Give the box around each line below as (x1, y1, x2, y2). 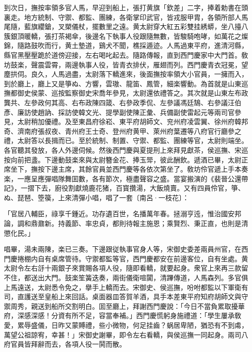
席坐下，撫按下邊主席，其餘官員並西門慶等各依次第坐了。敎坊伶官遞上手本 (4, 164, 241, 174)
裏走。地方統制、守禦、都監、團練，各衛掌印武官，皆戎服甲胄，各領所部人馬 (4, 12, 248, 22)
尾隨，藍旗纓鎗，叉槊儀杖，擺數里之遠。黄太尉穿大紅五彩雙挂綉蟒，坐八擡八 (4, 21, 248, 32)
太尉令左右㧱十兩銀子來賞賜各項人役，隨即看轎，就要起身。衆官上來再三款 (4, 263, 241, 273)
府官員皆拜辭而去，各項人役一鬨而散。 (4, 339, 126, 349)
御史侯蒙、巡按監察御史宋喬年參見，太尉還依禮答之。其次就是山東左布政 (17, 88, 248, 98)
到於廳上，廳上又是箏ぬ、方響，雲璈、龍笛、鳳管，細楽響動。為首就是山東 (4, 78, 241, 88)
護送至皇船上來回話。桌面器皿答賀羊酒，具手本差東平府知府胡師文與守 (24, 291, 248, 302)
